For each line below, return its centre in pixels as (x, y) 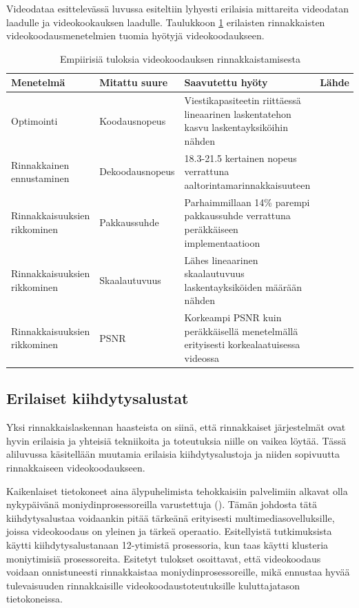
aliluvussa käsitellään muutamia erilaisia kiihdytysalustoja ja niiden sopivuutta (173, 454)
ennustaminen (40, 178)
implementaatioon (222, 242)
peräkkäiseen (211, 229)
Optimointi (34, 120)
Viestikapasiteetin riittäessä (243, 100)
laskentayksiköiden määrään (243, 286)
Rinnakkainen (40, 164)
